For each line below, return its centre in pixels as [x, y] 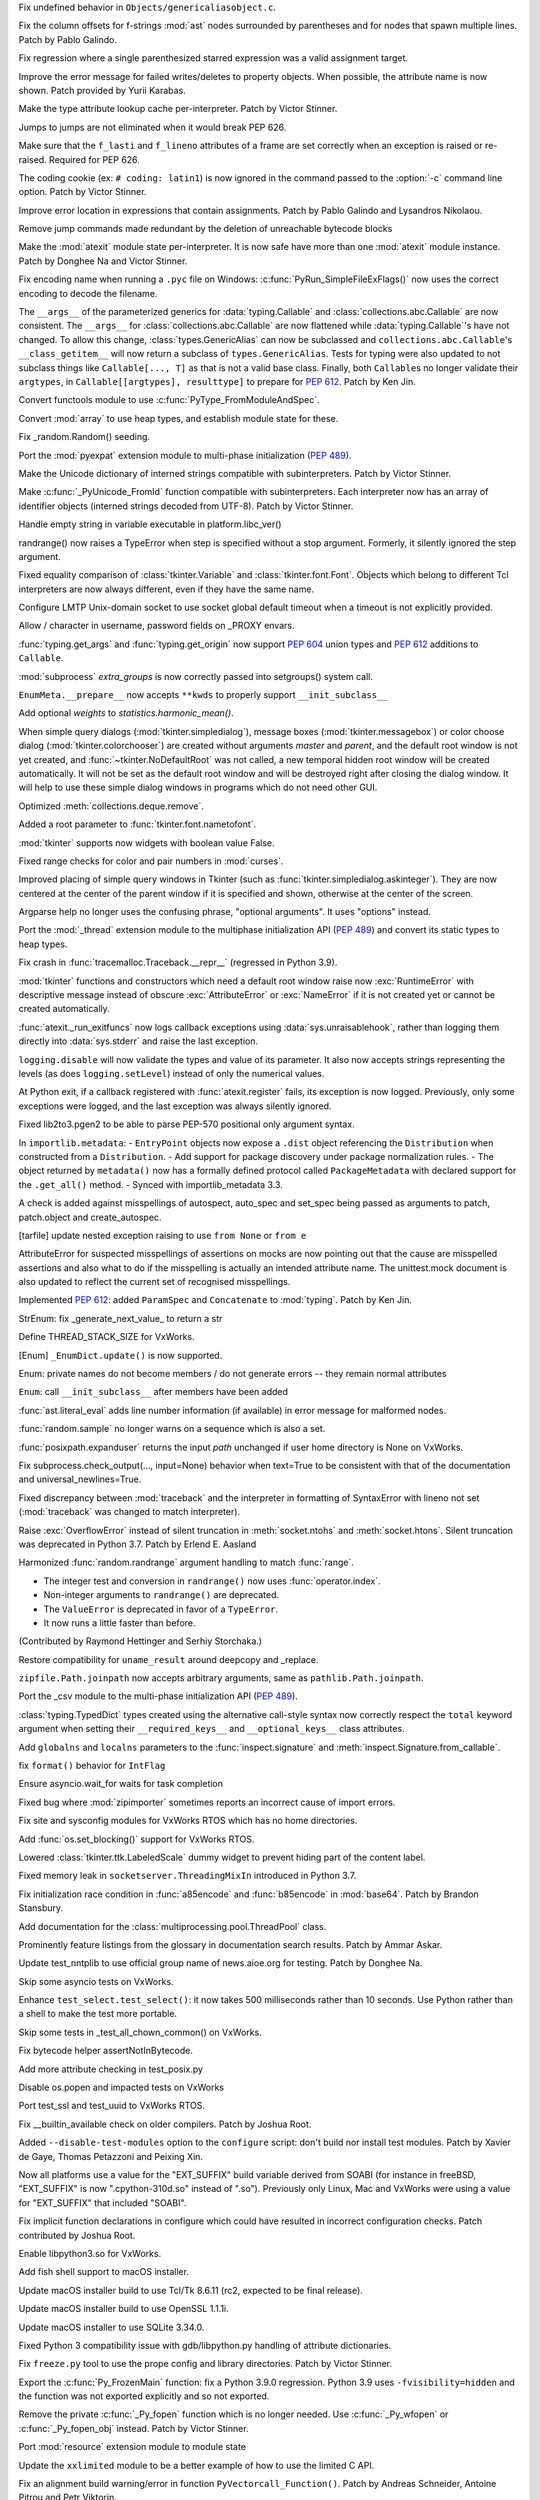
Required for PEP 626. [94, 159]
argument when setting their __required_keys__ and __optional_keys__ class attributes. [211, 1729]
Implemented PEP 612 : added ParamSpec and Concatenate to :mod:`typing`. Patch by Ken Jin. [215, 1300]
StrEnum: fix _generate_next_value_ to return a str [120, 1318]
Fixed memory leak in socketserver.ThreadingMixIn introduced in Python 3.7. [187, 1876]
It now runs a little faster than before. [119, 1622]
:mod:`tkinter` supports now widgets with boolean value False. [146, 842]
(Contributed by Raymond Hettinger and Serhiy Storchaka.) [140, 1641]
